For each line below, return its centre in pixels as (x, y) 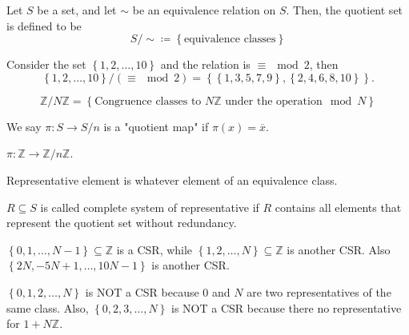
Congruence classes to (148, 101)
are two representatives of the (319, 291)
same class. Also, (48, 307)
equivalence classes (230, 40)
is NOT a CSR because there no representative (287, 307)
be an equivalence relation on (204, 10)
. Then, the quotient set (345, 10)
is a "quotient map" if (156, 126)
